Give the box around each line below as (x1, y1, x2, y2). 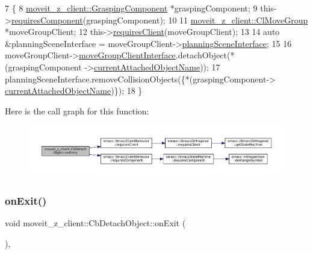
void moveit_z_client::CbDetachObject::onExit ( (5, 216, 186, 229)
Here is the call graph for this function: (5, 104, 149, 117)
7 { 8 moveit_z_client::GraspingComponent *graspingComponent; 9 (5, 2, 258, 14)
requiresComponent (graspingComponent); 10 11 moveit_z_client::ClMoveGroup (11, 13, 308, 26)
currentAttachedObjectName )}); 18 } (5, 84, 143, 97)
